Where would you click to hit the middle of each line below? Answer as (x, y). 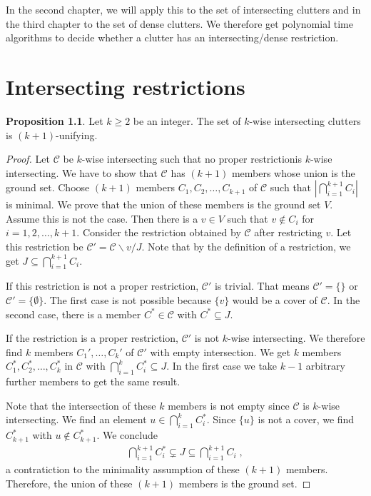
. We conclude (127, 435)
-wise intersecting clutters (305, 120)
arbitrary (325, 366)
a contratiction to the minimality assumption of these (123, 469)
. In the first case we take (222, 366)
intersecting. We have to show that (82, 172)
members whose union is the (293, 172)
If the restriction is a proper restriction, (92, 338)
